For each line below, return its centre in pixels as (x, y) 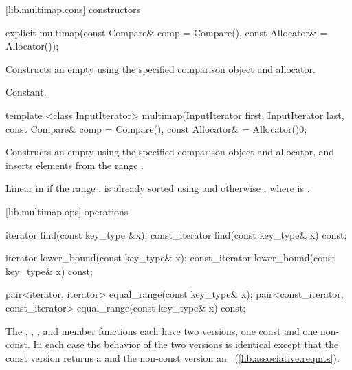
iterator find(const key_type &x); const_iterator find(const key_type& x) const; (176, 234)
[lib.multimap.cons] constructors (73, 9)
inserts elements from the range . (75, 165)
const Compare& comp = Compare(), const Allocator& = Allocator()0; (156, 128)
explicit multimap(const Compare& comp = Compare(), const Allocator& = (167, 32)
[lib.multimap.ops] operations (67, 211)
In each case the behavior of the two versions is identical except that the (186, 344)
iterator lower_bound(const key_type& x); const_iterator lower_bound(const (171, 258)
